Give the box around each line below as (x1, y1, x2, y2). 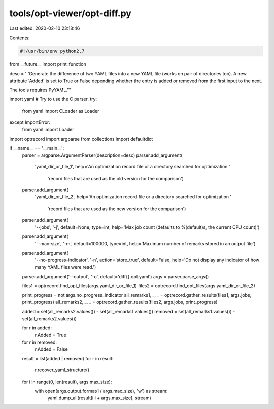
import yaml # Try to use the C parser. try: (9, 96, 97, 103)
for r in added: (22, 325, 52, 331)
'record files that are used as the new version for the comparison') (47, 206, 186, 212)
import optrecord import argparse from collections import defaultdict (9, 136, 153, 142)
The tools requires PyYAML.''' (9, 87, 71, 93)
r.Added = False (35, 346, 68, 352)
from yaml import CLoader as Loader (22, 108, 99, 114)
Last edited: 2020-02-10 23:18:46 (9, 25, 80, 31)
